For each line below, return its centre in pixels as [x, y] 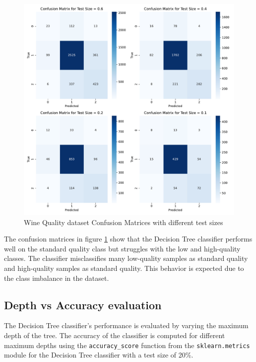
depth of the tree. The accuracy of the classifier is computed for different [115, 335]
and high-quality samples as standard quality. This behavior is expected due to [124, 268]
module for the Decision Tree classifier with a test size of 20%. [99, 355]
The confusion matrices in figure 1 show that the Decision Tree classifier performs [128, 239]
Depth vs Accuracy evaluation [83, 304]
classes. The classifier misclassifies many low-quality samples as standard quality [126, 258]
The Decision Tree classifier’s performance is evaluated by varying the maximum [126, 325]
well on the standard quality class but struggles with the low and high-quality [122, 248]
